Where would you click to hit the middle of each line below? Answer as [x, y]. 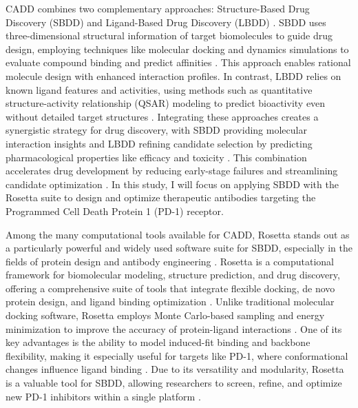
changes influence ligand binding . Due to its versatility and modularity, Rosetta [175, 369]
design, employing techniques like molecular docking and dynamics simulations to [177, 49]
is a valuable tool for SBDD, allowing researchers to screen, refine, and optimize [174, 383]
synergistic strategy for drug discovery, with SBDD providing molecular [156, 130]
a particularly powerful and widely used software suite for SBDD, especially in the [179, 248]
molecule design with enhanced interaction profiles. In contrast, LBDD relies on [173, 75]
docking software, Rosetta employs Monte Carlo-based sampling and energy [165, 315]
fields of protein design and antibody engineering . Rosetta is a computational [170, 261]
